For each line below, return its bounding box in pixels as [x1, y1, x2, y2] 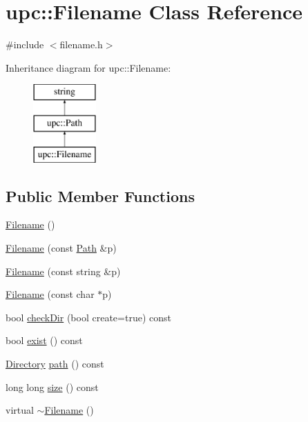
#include [6, 37, 44, 52]
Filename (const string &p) [6, 263, 121, 278]
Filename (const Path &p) [6, 241, 117, 255]
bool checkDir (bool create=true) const [6, 310, 171, 324]
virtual [6, 403, 34, 417]
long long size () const [6, 379, 99, 394]
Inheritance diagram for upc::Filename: [6, 60, 171, 74]
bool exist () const [6, 333, 83, 348]
